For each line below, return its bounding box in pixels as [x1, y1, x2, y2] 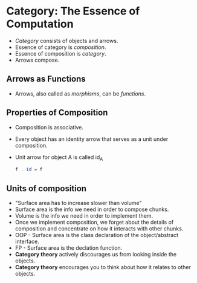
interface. [15, 238, 39, 246]
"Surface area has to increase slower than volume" [15, 200, 142, 207]
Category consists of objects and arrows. [15, 37, 118, 44]
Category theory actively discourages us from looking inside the [15, 251, 177, 258]
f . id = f [15, 166, 43, 173]
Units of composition [6, 183, 86, 194]
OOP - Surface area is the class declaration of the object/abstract [15, 232, 179, 239]
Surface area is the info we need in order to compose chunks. [15, 206, 169, 213]
